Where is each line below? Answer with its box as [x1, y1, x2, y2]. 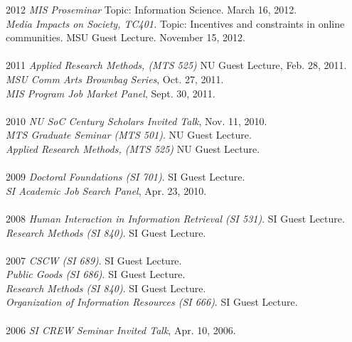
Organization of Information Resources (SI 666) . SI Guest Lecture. [6, 294, 298, 309]
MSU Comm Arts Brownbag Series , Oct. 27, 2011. [6, 71, 224, 86]
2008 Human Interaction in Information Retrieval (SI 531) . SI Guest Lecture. [6, 210, 345, 225]
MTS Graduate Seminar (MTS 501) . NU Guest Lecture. [6, 127, 252, 142]
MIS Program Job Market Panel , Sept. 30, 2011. [6, 85, 215, 100]
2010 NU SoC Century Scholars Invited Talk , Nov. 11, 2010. [6, 113, 267, 128]
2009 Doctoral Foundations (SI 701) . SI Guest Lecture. [6, 169, 245, 184]
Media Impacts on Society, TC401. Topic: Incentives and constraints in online [6, 16, 345, 31]
